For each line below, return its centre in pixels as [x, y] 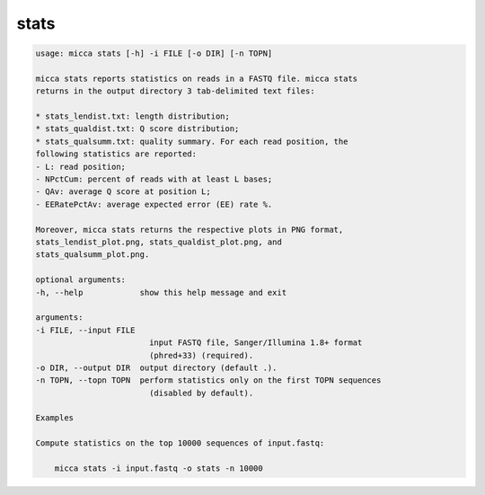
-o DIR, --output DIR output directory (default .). [156, 367]
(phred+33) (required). [201, 355]
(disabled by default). [201, 393]
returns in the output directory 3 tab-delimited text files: [175, 91]
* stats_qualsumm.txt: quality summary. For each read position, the [192, 141]
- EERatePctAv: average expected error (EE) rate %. [154, 204]
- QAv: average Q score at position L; [123, 192]
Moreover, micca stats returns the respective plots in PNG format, [190, 230]
